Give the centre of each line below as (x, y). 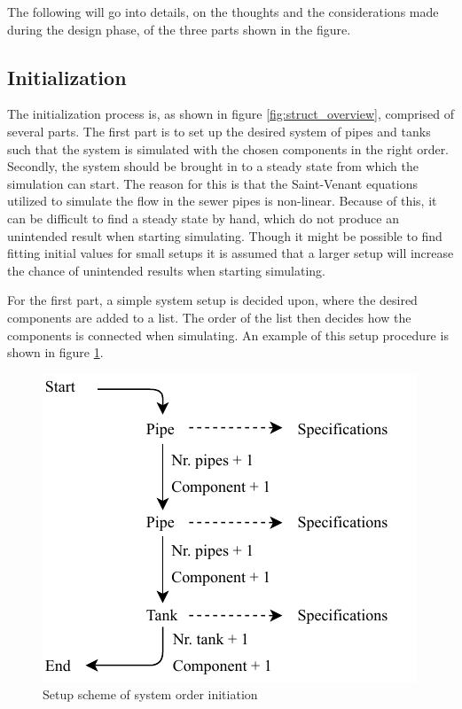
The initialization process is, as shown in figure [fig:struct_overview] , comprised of (231, 114)
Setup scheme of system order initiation (150, 694)
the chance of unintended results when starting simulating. (166, 270)
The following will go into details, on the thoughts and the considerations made (223, 12)
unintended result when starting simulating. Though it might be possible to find (225, 235)
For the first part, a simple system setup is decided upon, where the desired (212, 300)
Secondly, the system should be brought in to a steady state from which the (213, 166)
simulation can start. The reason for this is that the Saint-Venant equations (212, 183)
